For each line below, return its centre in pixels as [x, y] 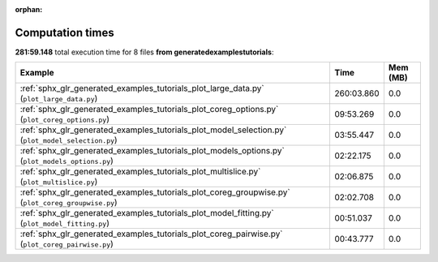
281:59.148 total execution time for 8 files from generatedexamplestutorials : [144, 52]
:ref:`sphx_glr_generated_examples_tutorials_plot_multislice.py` [140, 172]
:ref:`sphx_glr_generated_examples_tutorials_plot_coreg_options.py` [149, 110]
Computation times [64, 32]
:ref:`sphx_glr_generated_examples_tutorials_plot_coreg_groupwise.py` [155, 192]
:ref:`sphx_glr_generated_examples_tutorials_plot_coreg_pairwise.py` [151, 234]
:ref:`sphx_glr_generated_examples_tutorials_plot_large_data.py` [142, 88]
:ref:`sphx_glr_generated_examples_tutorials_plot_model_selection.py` [153, 130]
